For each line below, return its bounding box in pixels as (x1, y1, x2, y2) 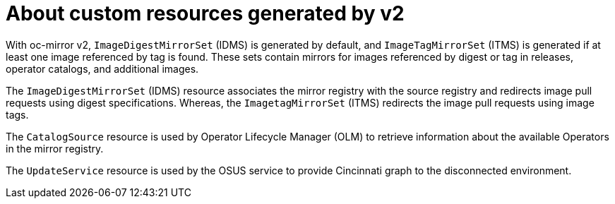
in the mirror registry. (6, 142, 104, 155)
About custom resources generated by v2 (6, 1, 405, 25)
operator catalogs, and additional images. (6, 62, 199, 75)
